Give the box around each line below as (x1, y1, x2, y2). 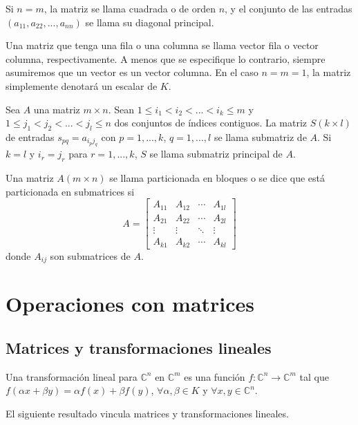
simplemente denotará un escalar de (6, 78, 158, 93)
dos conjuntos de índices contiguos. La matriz (114, 115, 308, 130)
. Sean (108, 102, 135, 116)
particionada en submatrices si (6, 184, 135, 198)
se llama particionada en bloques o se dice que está (109, 171, 326, 185)
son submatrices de (50, 248, 131, 263)
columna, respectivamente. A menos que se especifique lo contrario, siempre (6, 51, 326, 66)
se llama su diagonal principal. (85, 15, 214, 29)
